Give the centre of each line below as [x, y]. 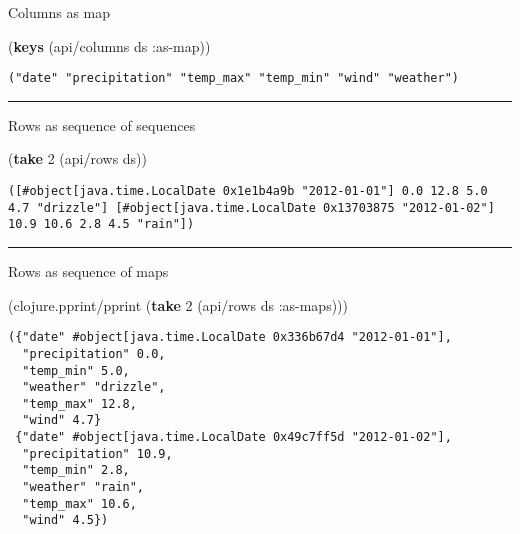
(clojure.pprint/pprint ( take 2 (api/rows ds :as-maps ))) [178, 304]
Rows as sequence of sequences [102, 124]
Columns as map [59, 12]
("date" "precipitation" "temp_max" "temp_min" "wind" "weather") [234, 78]
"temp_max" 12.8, [79, 403]
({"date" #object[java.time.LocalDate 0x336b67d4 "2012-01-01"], [230, 337]
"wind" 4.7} [62, 420]
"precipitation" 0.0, [94, 353]
